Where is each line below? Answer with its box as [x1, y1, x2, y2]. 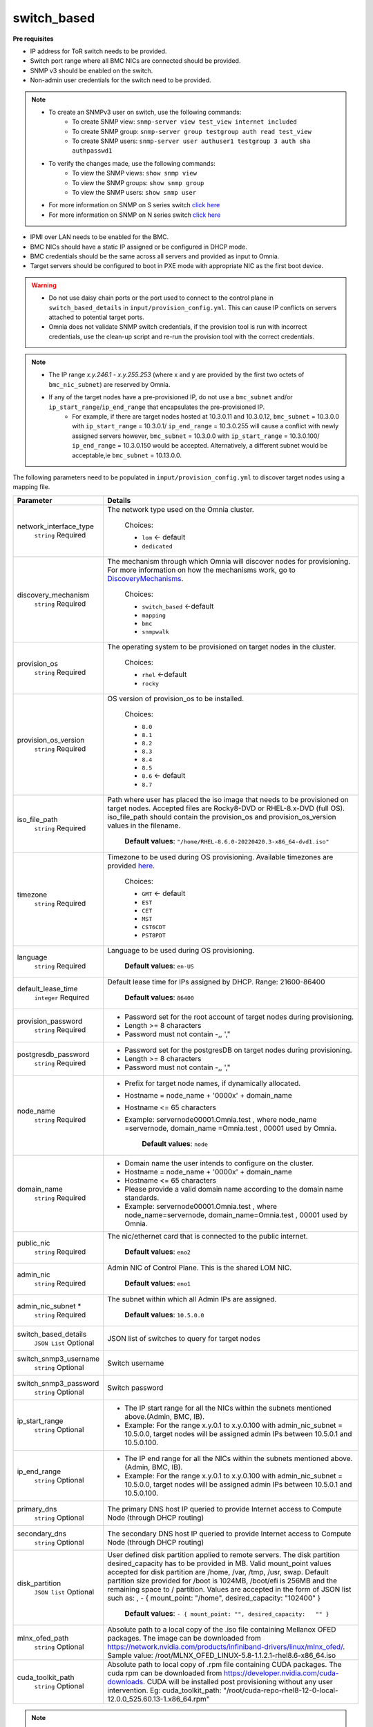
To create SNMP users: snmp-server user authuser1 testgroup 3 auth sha [72, 137, 311, 145]
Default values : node [142, 1138, 209, 1148]
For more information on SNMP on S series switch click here [48, 201, 220, 209]
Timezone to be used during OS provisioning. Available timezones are [107, 852, 334, 861]
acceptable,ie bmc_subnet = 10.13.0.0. [72, 451, 182, 459]
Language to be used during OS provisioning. [107, 945, 255, 955]
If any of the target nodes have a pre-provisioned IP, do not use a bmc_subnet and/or [48, 393, 293, 401]
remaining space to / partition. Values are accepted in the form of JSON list [107, 1584, 352, 1594]
